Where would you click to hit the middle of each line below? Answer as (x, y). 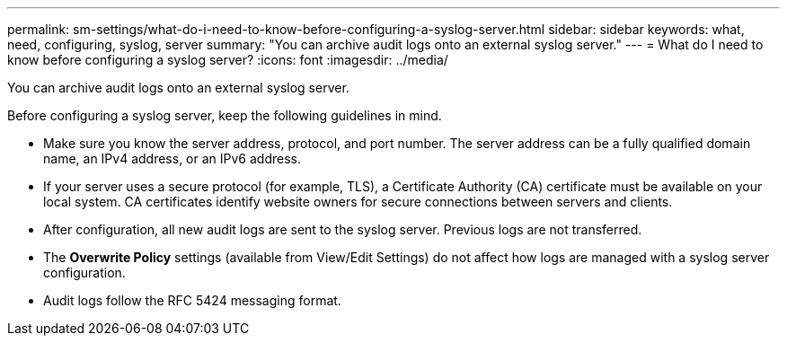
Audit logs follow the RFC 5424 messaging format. (192, 300)
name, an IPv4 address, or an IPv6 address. (172, 158)
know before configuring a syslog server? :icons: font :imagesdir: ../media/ (228, 60)
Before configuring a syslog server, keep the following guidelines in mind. (225, 115)
